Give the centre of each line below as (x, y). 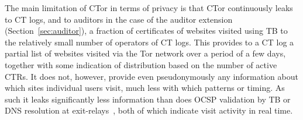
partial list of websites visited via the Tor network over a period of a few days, (145, 53)
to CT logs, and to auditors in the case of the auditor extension (119, 19)
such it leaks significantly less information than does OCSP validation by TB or (148, 99)
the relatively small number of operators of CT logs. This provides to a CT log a (149, 42)
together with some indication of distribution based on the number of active (141, 64)
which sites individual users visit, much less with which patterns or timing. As (145, 88)
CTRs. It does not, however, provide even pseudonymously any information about (151, 76)
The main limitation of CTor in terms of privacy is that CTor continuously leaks (149, 8)
